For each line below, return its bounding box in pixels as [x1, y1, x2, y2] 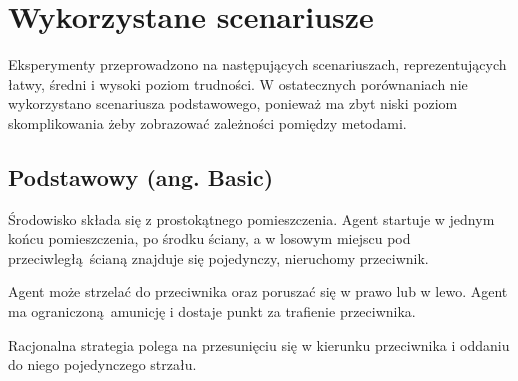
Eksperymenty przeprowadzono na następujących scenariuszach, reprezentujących [8, 54, 507, 75]
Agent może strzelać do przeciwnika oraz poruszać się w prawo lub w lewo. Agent [8, 281, 508, 302]
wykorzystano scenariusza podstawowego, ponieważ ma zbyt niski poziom [8, 93, 458, 114]
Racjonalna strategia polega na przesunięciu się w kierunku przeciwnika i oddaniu [8, 334, 510, 355]
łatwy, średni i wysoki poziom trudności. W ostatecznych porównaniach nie [8, 73, 468, 94]
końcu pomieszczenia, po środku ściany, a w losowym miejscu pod [8, 228, 411, 249]
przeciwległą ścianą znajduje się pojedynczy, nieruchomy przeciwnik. [8, 247, 429, 268]
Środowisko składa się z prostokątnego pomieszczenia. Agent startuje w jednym [8, 208, 495, 229]
